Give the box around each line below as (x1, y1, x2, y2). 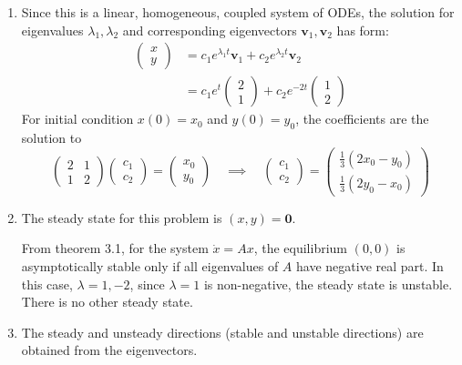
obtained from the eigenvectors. (21, 340, 198, 360)
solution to (21, 128, 82, 147)
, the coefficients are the (295, 109, 429, 128)
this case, (21, 274, 73, 293)
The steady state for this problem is (21, 208, 222, 227)
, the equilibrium (253, 238, 347, 258)
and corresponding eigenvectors (122, 20, 297, 39)
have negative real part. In (296, 256, 444, 275)
